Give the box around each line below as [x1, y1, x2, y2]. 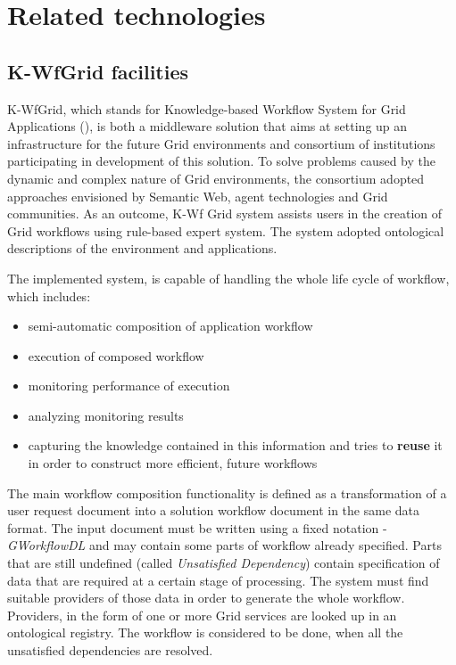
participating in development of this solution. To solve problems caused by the [7, 152, 435, 170]
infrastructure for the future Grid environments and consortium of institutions [7, 134, 435, 152]
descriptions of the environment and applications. [7, 239, 278, 258]
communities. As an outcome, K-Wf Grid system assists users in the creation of [7, 204, 443, 223]
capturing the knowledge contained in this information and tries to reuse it [28, 436, 443, 455]
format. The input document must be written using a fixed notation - [7, 518, 387, 537]
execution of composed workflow [28, 346, 204, 365]
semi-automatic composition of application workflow [28, 316, 313, 335]
